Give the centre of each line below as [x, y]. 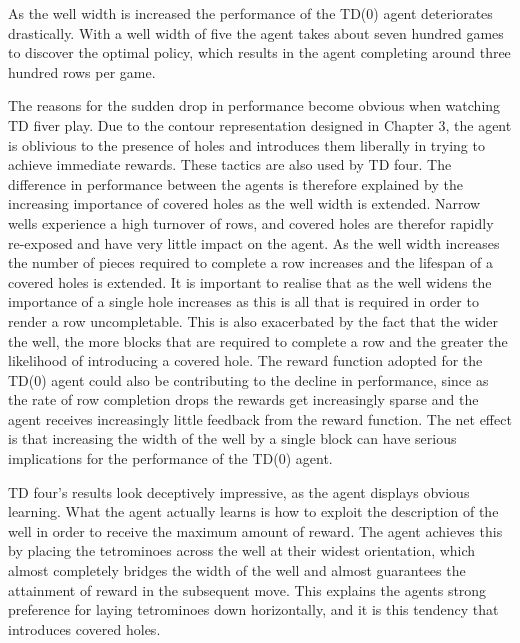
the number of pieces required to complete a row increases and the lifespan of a [251, 262]
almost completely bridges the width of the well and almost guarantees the [237, 570]
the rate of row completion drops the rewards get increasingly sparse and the [243, 399]
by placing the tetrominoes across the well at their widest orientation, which [242, 550]
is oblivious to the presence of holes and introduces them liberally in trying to [246, 144]
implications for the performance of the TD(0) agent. [170, 458]
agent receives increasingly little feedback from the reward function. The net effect [260, 418]
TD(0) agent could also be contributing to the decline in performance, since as [248, 379]
